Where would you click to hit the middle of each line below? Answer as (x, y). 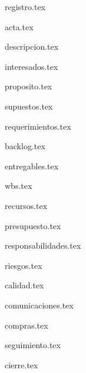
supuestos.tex (29, 106)
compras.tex (27, 325)
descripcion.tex (32, 46)
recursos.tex (26, 205)
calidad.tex (24, 285)
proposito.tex (29, 86)
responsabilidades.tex (43, 245)
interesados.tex (32, 66)
